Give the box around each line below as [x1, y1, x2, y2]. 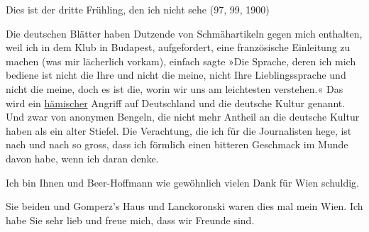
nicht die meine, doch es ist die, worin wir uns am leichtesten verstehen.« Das [6, 81, 343, 96]
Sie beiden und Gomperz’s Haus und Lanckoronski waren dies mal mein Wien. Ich [6, 199, 363, 214]
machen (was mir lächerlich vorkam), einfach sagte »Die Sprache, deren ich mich [6, 53, 356, 68]
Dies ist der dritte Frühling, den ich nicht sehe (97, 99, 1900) [6, 2, 270, 16]
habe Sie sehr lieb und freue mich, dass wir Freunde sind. [6, 212, 255, 227]
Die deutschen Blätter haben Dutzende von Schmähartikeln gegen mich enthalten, [6, 26, 363, 40]
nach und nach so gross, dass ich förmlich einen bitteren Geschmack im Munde [6, 137, 348, 152]
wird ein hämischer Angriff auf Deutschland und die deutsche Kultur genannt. [6, 95, 346, 110]
